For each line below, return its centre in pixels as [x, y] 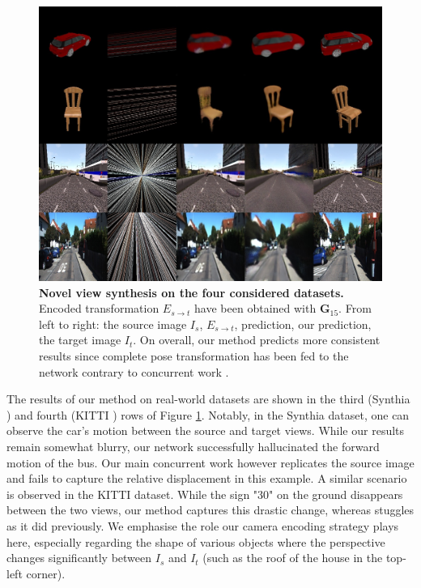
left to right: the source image [113, 324]
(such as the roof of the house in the [293, 558]
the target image [80, 340]
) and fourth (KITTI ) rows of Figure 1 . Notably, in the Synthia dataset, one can [208, 414]
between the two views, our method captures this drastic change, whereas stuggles [210, 510]
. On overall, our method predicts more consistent [257, 340]
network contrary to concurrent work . [134, 371]
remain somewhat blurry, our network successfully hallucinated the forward [193, 447]
